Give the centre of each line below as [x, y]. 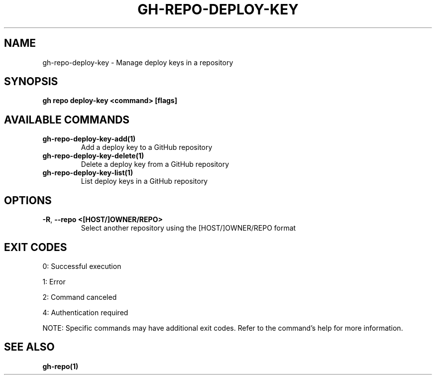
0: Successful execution [82, 266]
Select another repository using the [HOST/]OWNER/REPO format [188, 228]
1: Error [54, 281]
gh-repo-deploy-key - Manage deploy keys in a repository [138, 62]
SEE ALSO [29, 347]
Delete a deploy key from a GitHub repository [155, 164]
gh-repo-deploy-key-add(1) [89, 139]
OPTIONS [28, 200]
